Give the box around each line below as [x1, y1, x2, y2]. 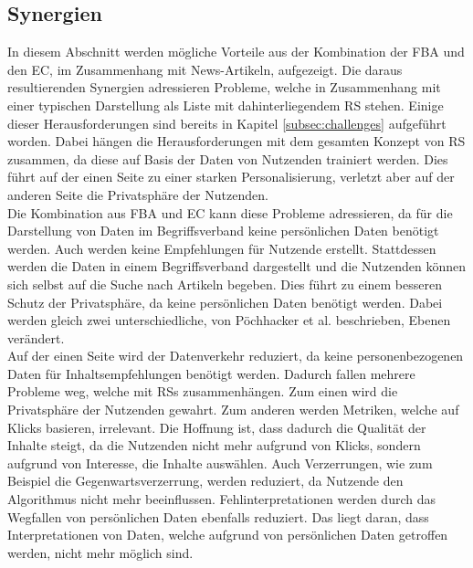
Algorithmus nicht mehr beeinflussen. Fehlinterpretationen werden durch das [7, 489, 436, 509]
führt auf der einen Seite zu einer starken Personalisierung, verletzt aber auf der [7, 167, 455, 186]
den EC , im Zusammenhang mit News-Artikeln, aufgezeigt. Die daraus [7, 59, 403, 79]
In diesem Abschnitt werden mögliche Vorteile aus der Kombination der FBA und [7, 42, 465, 61]
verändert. [7, 328, 65, 347]
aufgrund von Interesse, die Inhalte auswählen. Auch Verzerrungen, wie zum [7, 453, 433, 472]
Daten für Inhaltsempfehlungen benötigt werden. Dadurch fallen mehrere [7, 363, 415, 383]
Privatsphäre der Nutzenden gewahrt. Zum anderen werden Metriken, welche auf [7, 400, 459, 419]
